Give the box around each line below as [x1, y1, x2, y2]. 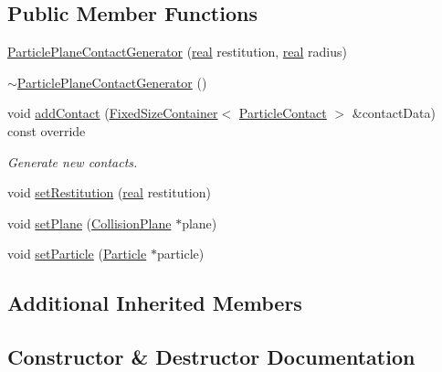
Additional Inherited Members [7, 289, 302, 317]
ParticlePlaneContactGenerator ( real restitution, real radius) [7, 42, 348, 61]
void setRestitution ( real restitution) [7, 183, 211, 202]
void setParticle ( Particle [7, 244, 147, 263]
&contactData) [352, 103, 436, 122]
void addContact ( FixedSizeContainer [7, 103, 218, 122]
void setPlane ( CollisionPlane [7, 213, 172, 232]
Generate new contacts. [7, 152, 138, 171]
